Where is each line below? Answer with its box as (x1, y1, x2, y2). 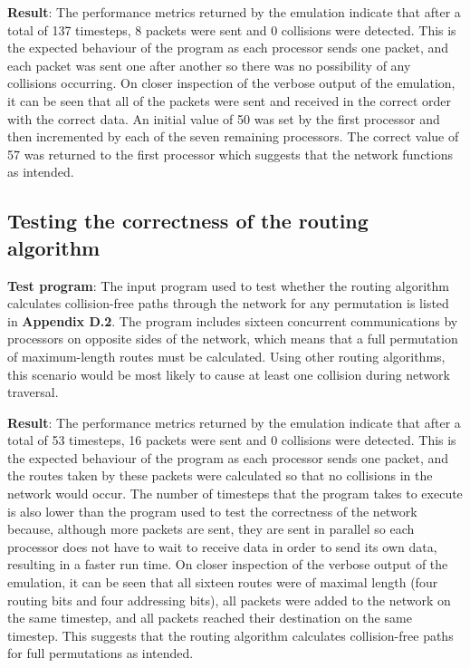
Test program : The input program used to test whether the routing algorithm (7, 276, 449, 295)
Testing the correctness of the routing (7, 207, 369, 235)
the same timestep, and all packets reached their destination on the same (7, 608, 412, 627)
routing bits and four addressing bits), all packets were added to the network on (7, 590, 451, 609)
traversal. (7, 382, 59, 402)
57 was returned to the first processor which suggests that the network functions (7, 144, 453, 163)
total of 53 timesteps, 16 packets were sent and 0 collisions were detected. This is (7, 431, 456, 450)
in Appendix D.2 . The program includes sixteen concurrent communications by (7, 311, 458, 330)
